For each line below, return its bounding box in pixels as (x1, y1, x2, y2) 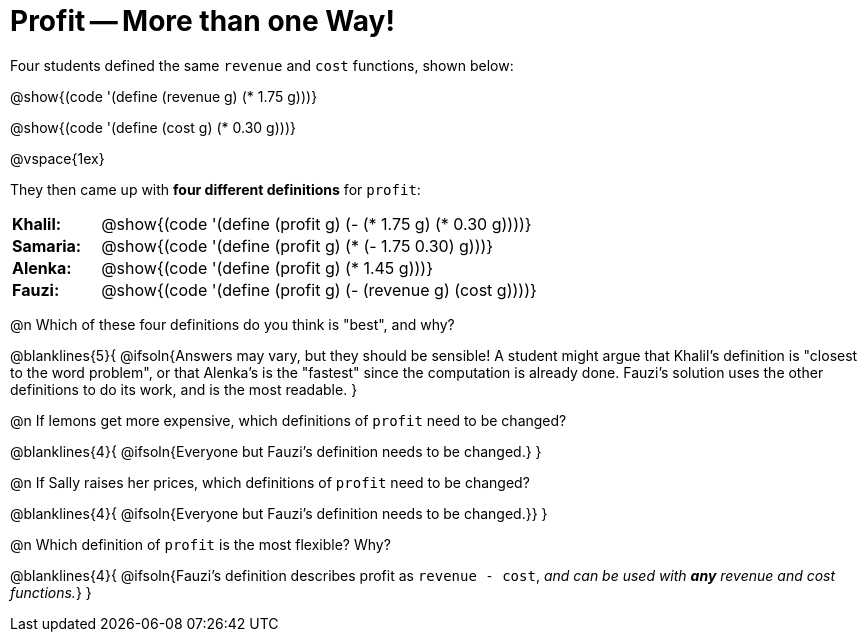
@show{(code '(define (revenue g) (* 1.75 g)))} (10, 87, 318, 105)
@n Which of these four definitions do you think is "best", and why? (10, 315, 455, 333)
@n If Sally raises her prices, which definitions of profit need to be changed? (10, 473, 530, 491)
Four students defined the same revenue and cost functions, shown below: (10, 56, 514, 74)
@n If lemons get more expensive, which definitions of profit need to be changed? (10, 411, 567, 429)
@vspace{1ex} (10, 149, 105, 167)
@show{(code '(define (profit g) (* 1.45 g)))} (101, 257, 433, 278)
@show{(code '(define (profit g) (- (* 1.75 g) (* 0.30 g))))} (101, 213, 532, 234)
